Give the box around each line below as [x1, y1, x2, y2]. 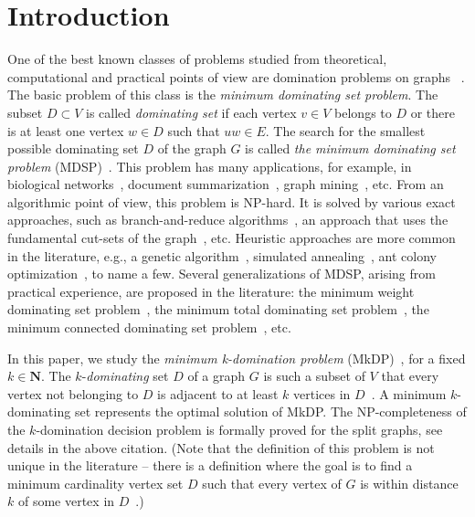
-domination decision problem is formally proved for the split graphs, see [36, 420, 443, 438]
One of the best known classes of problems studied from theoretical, [7, 49, 387, 69]
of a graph [187, 366, 246, 385]
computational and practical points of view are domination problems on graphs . [7, 67, 465, 86]
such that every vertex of [202, 473, 342, 492]
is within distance [360, 473, 459, 492]
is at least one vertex [7, 121, 124, 140]
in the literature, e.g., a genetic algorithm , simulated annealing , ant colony [7, 246, 438, 265]
